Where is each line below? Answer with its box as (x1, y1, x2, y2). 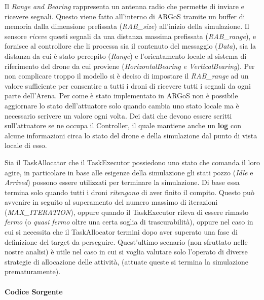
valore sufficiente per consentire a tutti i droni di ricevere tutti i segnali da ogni (5, 80, 251, 91)
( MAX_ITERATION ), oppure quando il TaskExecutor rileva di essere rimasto (5, 206, 249, 217)
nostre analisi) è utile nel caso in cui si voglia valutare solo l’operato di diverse (5, 246, 248, 257)
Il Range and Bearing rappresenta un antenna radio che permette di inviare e (5, 1, 244, 11)
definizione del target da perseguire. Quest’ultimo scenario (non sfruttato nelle (5, 236, 248, 247)
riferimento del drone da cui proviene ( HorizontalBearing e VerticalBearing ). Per (5, 60, 255, 71)
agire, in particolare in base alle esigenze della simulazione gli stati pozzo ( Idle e (5, 167, 253, 177)
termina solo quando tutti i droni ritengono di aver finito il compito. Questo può (5, 186, 254, 197)
